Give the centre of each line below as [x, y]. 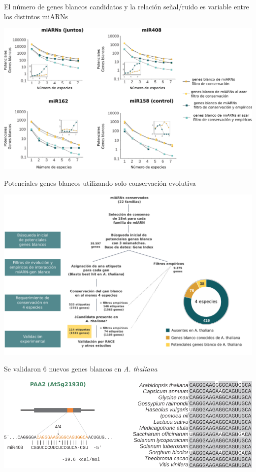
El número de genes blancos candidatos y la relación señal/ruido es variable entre [127, 6]
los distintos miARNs [36, 16]
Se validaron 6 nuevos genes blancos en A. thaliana [81, 368]
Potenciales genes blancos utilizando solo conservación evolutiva [100, 183]
